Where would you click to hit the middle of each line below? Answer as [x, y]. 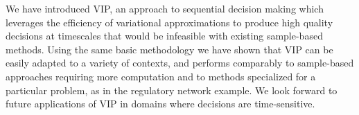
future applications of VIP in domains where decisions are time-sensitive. [160, 104]
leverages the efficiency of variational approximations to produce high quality [169, 22]
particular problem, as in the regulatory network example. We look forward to [172, 90]
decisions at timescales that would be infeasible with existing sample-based [164, 36]
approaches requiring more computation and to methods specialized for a [161, 76]
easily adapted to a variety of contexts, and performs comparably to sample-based [180, 63]
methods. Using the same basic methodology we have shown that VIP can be [169, 49]
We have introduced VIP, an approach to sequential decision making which [165, 8]
